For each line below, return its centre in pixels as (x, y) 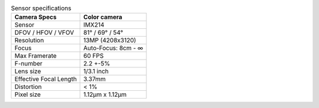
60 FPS (94, 56)
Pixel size (28, 94)
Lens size (28, 71)
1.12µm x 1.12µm (105, 94)
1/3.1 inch (96, 71)
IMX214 (94, 25)
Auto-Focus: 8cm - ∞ (113, 48)
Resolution (29, 40)
